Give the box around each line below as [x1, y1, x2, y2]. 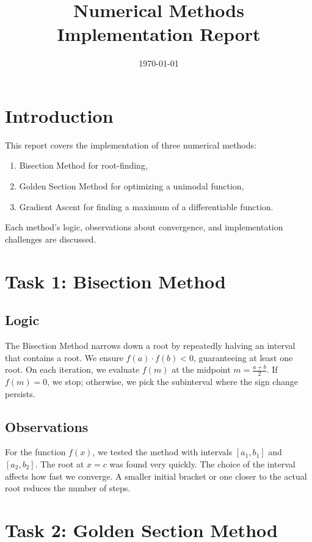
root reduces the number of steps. [5, 482, 131, 494]
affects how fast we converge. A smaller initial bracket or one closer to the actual [5, 469, 307, 482]
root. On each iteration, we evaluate [5, 363, 140, 376]
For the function [5, 445, 66, 458]
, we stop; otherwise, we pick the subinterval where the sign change [47, 375, 298, 387]
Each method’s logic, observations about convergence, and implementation [5, 221, 283, 233]
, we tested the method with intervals [92, 445, 233, 458]
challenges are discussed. [5, 232, 96, 245]
